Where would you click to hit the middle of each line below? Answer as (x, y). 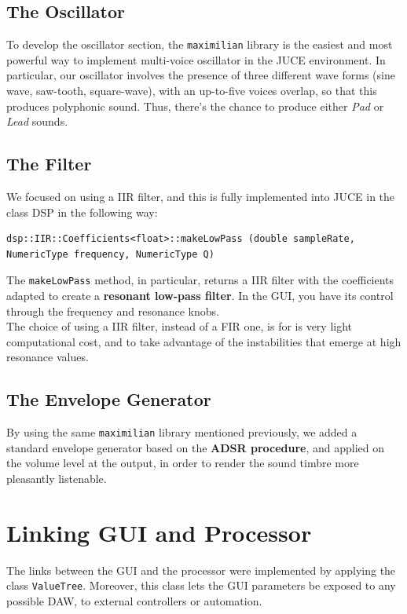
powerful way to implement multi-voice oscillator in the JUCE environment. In (196, 59)
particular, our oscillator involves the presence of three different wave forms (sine (201, 75)
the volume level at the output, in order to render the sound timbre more (183, 463)
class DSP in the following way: (82, 212)
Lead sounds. (37, 121)
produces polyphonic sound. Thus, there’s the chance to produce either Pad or (195, 106)
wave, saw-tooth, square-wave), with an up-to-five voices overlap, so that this (192, 91)
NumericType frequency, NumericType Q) (110, 254)
